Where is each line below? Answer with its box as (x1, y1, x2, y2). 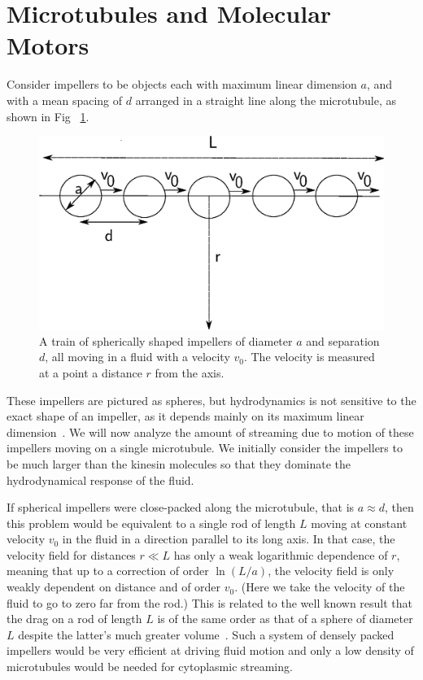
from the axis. (155, 364, 225, 381)
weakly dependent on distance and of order (7, 578, 221, 595)
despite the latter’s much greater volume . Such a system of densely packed (18, 626, 395, 643)
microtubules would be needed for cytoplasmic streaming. (7, 658, 293, 675)
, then (384, 499, 414, 516)
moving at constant (311, 514, 408, 531)
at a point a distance (39, 364, 142, 381)
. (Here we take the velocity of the (234, 578, 405, 595)
